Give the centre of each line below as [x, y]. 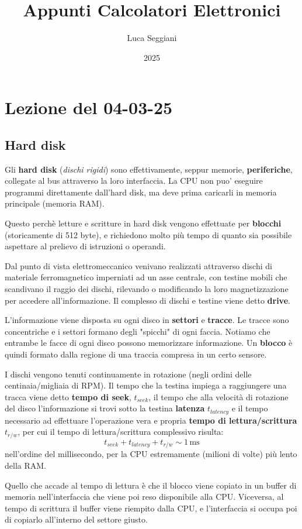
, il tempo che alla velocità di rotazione [218, 396]
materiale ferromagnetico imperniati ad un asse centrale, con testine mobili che [146, 277]
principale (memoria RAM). [55, 203]
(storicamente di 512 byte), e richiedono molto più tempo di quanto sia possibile [148, 234]
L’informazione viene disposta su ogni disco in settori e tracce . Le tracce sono [147, 320]
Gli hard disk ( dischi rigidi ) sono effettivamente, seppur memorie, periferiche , [149, 169]
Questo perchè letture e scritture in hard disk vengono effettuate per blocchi [143, 223]
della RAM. [25, 465]
